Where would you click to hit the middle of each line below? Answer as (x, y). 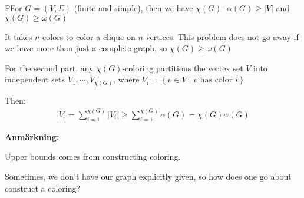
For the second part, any (49, 67)
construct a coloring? (43, 188)
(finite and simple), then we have (133, 8)
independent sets (35, 79)
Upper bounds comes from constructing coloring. (93, 156)
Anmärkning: (32, 136)
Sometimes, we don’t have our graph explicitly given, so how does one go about (148, 176)
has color (216, 80)
